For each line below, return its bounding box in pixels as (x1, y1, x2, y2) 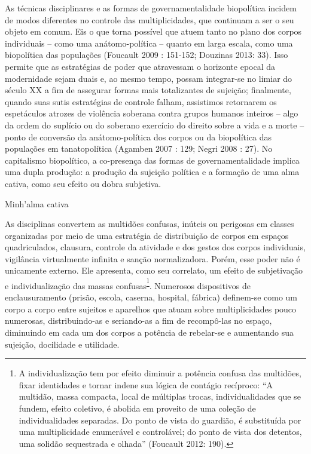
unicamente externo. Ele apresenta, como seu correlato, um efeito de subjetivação (5, 264, 303, 277)
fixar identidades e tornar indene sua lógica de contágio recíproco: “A (19, 378, 273, 391)
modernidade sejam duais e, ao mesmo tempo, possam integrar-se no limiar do (5, 72, 292, 84)
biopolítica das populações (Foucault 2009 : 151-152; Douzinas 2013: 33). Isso (5, 48, 288, 61)
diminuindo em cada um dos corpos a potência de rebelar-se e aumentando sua (5, 326, 294, 338)
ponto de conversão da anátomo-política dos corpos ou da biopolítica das (5, 130, 272, 143)
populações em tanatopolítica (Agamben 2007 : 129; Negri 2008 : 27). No (5, 142, 273, 155)
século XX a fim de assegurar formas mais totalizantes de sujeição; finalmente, (5, 84, 291, 96)
